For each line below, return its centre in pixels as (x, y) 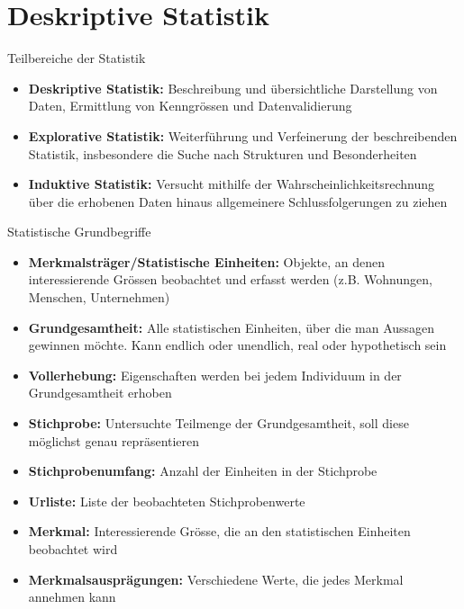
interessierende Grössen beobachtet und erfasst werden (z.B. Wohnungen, (230, 279)
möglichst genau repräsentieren (114, 440)
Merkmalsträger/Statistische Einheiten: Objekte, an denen (206, 261)
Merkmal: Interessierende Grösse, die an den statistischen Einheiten (219, 531)
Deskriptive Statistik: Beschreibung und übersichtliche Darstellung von (233, 88)
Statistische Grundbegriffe (79, 232)
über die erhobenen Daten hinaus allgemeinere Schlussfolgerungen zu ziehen (238, 201)
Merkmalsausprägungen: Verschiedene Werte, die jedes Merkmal (216, 579)
